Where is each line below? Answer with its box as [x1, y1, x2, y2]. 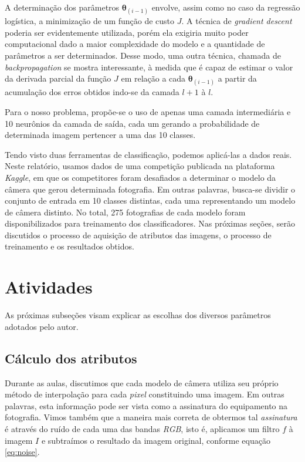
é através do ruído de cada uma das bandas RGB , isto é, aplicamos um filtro [5, 422, 280, 434]
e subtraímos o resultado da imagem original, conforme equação [41, 434, 270, 446]
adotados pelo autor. [5, 320, 79, 332]
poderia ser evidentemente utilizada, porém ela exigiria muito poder [5, 26, 249, 38]
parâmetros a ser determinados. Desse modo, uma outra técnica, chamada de [5, 49, 281, 61]
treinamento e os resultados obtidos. [5, 240, 134, 252]
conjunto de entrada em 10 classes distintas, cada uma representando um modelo [5, 194, 296, 207]
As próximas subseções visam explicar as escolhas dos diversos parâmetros [5, 309, 271, 321]
